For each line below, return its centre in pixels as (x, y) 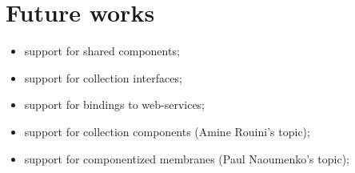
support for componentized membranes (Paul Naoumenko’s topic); (187, 158)
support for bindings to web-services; (115, 105)
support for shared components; (102, 51)
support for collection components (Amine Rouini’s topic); (167, 131)
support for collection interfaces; (103, 77)
